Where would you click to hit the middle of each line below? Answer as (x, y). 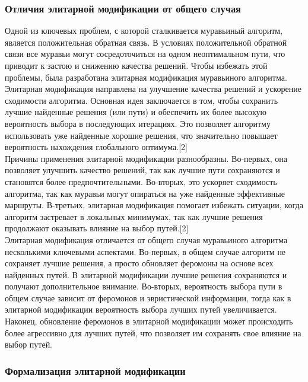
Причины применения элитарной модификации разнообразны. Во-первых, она (146, 158)
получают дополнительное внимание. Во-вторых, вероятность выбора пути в (144, 286)
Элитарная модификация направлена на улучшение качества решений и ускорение (153, 89)
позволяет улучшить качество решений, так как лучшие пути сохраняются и (142, 170)
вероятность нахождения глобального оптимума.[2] (96, 147)
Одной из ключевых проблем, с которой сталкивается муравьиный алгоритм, (144, 31)
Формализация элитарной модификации (95, 370)
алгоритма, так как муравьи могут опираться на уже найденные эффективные (145, 193)
